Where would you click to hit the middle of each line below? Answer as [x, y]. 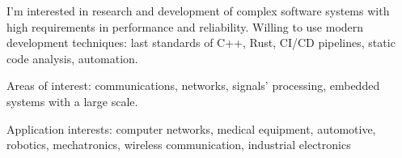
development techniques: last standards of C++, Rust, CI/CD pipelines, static [201, 43]
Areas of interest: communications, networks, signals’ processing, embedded [193, 85]
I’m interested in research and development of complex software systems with [198, 11]
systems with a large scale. [72, 101]
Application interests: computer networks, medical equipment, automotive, [191, 128]
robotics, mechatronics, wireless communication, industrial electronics [179, 145]
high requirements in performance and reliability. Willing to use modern [185, 26]
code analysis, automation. [72, 58]
